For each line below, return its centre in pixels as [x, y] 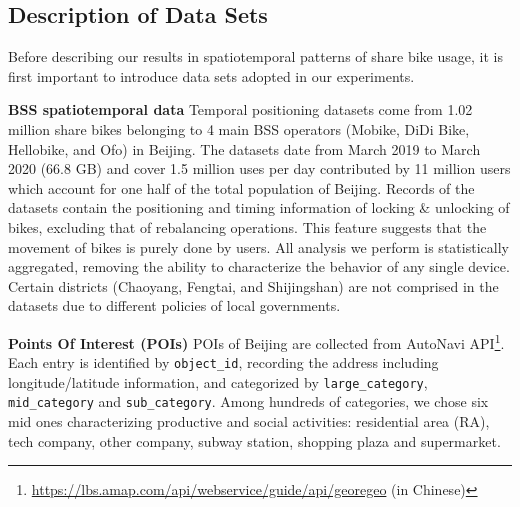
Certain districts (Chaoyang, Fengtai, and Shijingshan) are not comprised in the [253, 285]
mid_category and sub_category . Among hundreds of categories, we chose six [248, 401]
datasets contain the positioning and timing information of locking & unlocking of [259, 207]
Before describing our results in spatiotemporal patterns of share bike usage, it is [255, 56]
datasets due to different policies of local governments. [174, 305]
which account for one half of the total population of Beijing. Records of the [241, 187]
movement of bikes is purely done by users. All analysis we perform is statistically [258, 246]
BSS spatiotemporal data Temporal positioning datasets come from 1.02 [240, 109]
